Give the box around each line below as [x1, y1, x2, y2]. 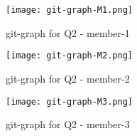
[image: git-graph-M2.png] [6, 51, 133, 61]
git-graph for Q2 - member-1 [6, 25, 130, 40]
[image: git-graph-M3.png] [6, 96, 133, 107]
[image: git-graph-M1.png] [6, 5, 133, 15]
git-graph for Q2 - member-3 [6, 117, 130, 132]
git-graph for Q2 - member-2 [6, 70, 130, 85]
